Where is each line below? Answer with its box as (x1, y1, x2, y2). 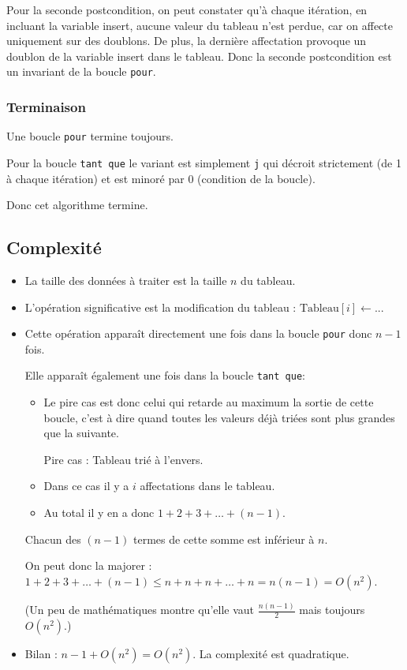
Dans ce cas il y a (43, 477, 129, 494)
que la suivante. (43, 425, 119, 441)
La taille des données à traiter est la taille (24, 271, 227, 288)
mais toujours (299, 601, 365, 618)
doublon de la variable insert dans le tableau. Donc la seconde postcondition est (6, 47, 392, 64)
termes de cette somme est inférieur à (133, 530, 315, 547)
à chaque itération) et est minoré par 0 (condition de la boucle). (6, 170, 316, 186)
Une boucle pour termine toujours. (6, 128, 174, 144)
